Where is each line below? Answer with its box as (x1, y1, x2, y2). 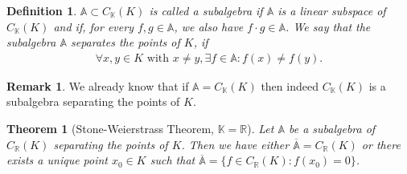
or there (361, 136, 401, 152)
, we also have (174, 18, 244, 34)
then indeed (261, 77, 319, 94)
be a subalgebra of (288, 120, 376, 136)
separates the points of (70, 34, 180, 51)
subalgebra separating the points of (6, 93, 180, 110)
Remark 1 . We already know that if (6, 77, 189, 94)
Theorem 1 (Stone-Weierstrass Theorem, (6, 120, 214, 136)
